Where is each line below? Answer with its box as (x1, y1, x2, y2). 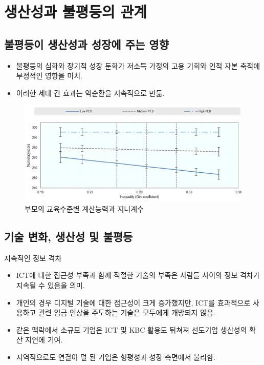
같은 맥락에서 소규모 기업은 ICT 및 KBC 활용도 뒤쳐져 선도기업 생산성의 (16, 324, 247, 335)
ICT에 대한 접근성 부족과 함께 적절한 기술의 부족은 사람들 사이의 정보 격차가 (16, 270, 260, 280)
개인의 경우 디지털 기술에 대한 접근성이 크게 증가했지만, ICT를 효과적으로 (16, 297, 251, 308)
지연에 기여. (25, 334, 63, 345)
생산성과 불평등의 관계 (4, 1, 147, 22)
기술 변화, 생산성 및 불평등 (4, 229, 133, 245)
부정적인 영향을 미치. (16, 70, 82, 81)
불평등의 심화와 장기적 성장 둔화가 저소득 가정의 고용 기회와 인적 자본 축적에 (16, 60, 260, 71)
